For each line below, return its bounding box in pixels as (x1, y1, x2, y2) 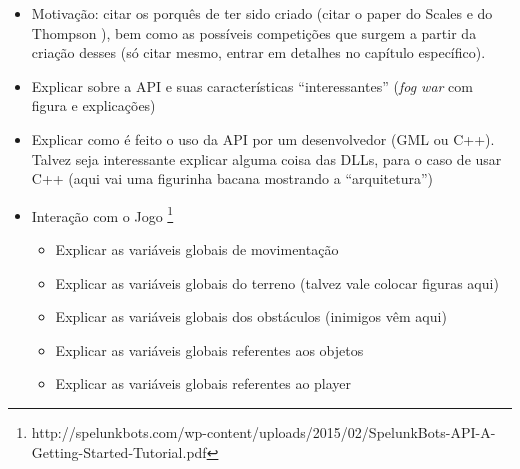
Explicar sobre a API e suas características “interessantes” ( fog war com (31, 75, 473, 96)
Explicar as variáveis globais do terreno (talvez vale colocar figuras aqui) (55, 272, 499, 293)
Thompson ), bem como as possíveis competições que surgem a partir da (31, 22, 477, 43)
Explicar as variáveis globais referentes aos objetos (55, 339, 364, 360)
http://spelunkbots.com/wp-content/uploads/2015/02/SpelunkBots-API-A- (31, 421, 496, 442)
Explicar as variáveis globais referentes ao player (55, 373, 352, 394)
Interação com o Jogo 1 (31, 202, 174, 226)
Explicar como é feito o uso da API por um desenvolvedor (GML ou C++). (31, 128, 495, 149)
